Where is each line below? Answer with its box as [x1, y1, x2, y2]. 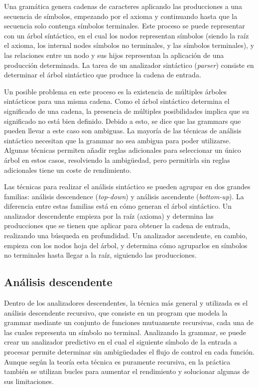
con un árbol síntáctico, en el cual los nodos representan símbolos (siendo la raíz [4, 30, 249, 40]
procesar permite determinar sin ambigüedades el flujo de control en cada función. [4, 347, 255, 357]
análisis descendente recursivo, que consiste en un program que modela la [4, 307, 228, 318]
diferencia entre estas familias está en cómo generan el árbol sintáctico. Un [4, 201, 232, 211]
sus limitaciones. [4, 376, 54, 386]
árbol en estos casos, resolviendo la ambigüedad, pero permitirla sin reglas [4, 154, 230, 165]
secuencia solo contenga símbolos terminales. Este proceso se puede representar [4, 20, 245, 31]
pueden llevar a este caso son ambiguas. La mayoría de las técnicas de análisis [4, 125, 242, 136]
